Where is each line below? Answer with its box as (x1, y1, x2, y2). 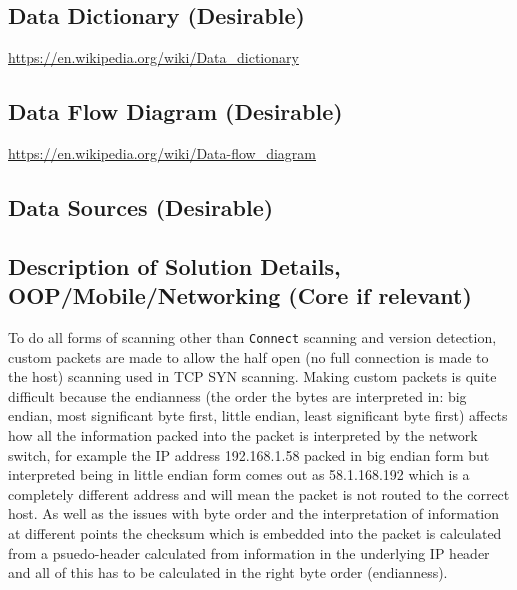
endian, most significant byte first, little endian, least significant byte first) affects (8, 405, 508, 426)
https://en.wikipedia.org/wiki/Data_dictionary (8, 47, 299, 68)
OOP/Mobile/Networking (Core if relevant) (8, 280, 472, 311)
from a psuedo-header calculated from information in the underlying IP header (8, 542, 490, 563)
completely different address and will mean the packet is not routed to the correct (8, 483, 510, 504)
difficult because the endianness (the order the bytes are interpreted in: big (8, 385, 467, 406)
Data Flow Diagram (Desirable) (8, 96, 343, 127)
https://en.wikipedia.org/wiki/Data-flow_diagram (8, 143, 317, 163)
